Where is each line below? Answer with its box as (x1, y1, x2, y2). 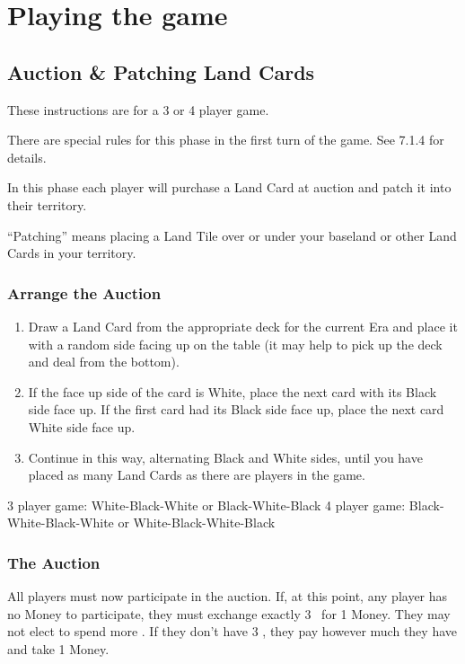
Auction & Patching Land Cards (7, 58, 315, 85)
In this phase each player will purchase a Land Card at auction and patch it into (7, 178, 452, 197)
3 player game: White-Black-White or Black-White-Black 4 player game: (7, 495, 406, 514)
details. (7, 147, 47, 166)
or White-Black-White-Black (118, 513, 276, 532)
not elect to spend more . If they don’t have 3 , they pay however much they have (7, 622, 457, 641)
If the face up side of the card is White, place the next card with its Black (28, 382, 437, 401)
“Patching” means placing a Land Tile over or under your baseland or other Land (7, 226, 457, 244)
